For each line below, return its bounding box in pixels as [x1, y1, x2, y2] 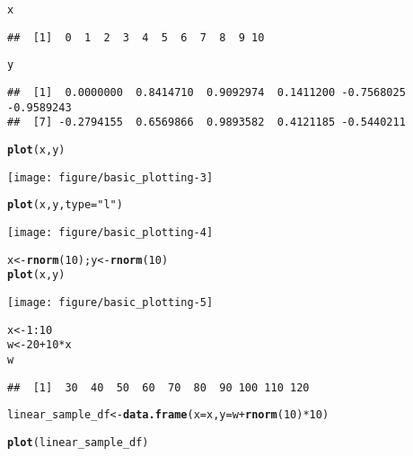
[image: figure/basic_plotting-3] [7, 171, 214, 184]
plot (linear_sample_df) [7, 435, 149, 449]
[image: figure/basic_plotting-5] [7, 295, 214, 309]
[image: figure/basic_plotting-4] [7, 225, 214, 239]
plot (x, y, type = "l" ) [7, 198, 123, 212]
